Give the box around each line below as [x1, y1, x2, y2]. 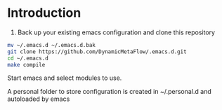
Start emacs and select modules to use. [7, 74, 122, 82]
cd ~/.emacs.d [7, 55, 49, 62]
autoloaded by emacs [7, 95, 70, 103]
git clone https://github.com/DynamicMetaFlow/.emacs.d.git [7, 48, 188, 55]
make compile [7, 61, 46, 68]
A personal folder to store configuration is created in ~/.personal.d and [7, 88, 212, 96]
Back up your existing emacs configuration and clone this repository [17, 28, 216, 36]
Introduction [7, 5, 81, 21]
